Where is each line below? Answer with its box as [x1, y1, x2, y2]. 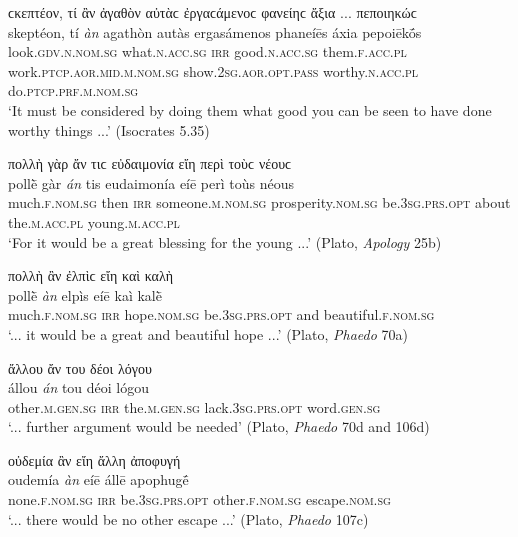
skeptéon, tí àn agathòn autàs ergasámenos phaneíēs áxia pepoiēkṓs [8, 21, 422, 42]
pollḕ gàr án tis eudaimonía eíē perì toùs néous [8, 172, 295, 193]
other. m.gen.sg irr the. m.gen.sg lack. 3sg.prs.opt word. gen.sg [8, 396, 381, 417]
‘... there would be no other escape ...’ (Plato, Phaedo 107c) [8, 508, 369, 529]
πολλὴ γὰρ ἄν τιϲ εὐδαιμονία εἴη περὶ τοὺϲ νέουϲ [8, 153, 292, 174]
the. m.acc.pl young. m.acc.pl [8, 211, 180, 232]
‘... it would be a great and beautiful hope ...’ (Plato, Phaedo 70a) [8, 323, 408, 344]
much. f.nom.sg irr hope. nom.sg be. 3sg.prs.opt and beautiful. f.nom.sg [8, 304, 435, 325]
